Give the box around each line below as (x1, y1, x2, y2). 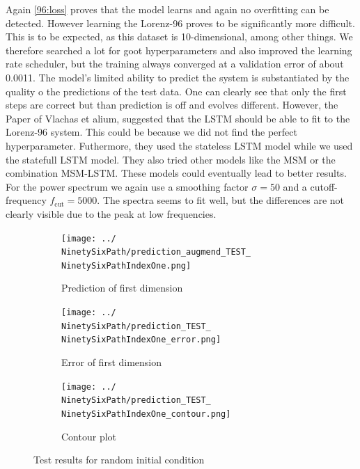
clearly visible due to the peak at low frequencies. (6, 206, 217, 221)
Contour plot (61, 429, 117, 443)
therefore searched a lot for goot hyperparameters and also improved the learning (6, 42, 352, 57)
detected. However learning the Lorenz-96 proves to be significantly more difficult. (6, 15, 355, 30)
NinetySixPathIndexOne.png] (61, 260, 191, 271)
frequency (6, 193, 47, 207)
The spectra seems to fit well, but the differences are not (102, 193, 344, 207)
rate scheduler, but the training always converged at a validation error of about (6, 56, 344, 71)
